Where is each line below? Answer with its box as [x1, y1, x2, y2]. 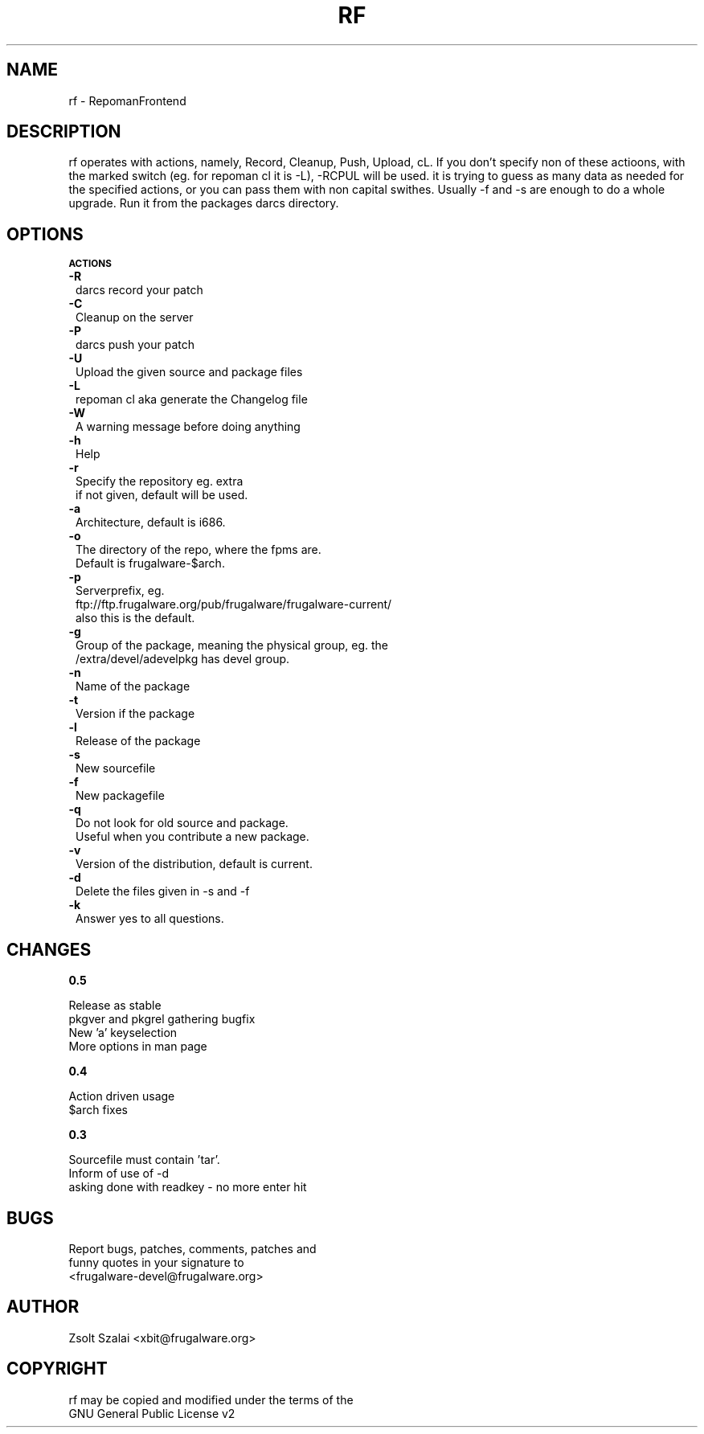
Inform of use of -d [68, 1166, 170, 1181]
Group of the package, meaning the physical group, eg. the [76, 638, 389, 653]
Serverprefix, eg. [76, 584, 165, 598]
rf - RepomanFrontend [68, 93, 186, 108]
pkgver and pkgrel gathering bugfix [68, 1012, 256, 1026]
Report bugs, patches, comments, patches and [68, 1241, 317, 1256]
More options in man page [68, 1039, 207, 1054]
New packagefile [76, 789, 165, 803]
